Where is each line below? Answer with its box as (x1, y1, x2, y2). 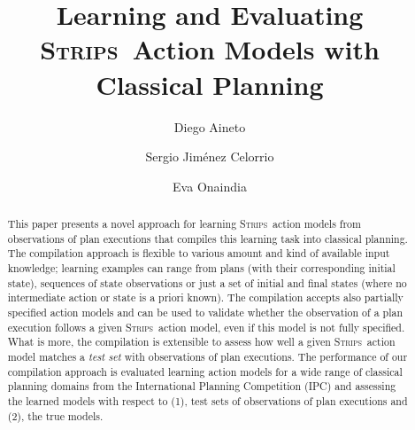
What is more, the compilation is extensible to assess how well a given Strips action (7, 334, 396, 349)
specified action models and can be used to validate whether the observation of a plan (7, 305, 403, 320)
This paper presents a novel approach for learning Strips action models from (7, 216, 361, 231)
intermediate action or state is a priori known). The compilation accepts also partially (7, 290, 403, 305)
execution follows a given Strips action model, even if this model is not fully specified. (7, 319, 405, 334)
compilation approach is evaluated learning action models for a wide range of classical (7, 364, 403, 379)
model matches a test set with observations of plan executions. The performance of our (7, 348, 408, 364)
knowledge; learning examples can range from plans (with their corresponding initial (7, 261, 396, 276)
